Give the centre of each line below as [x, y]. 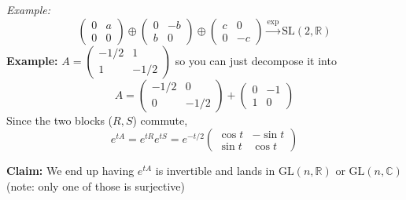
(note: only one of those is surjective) [96, 185]
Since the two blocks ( [60, 120]
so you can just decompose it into [256, 60]
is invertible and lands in [215, 171]
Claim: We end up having [70, 171]
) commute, [160, 120]
